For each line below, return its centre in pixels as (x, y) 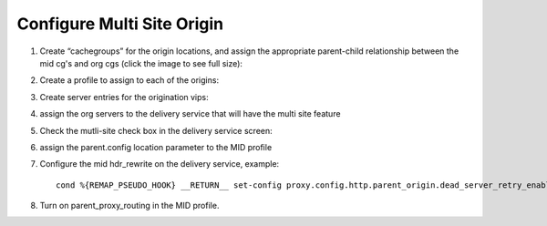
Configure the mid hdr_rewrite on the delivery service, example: (160, 164)
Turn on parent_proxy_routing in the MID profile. (129, 206)
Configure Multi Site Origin (120, 24)
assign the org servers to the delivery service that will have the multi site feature (190, 114)
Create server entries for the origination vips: (124, 97)
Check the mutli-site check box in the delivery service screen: (156, 130)
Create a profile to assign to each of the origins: (129, 80)
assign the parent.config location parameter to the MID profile (156, 147)
